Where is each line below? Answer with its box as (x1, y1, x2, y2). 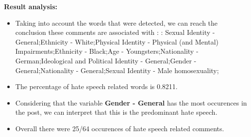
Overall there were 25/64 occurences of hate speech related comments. (15, 123, 224, 133)
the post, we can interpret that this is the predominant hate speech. (15, 107, 218, 117)
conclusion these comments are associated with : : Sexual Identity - (15, 27, 215, 37)
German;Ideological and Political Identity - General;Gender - (15, 55, 197, 65)
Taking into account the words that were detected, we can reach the (15, 17, 218, 28)
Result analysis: (4, 1, 58, 11)
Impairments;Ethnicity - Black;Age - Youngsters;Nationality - (15, 46, 199, 56)
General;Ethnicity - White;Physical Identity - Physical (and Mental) (15, 36, 218, 46)
